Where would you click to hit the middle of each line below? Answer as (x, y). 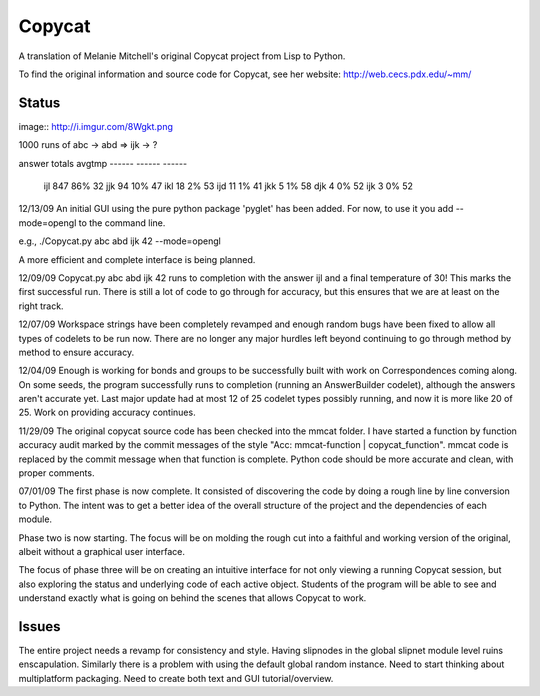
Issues (39, 626)
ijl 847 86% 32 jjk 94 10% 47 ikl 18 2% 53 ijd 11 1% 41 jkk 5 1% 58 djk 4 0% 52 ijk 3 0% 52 (228, 186)
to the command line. (122, 222)
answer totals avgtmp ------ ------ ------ (103, 163)
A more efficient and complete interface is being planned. (137, 259)
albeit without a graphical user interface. (101, 551)
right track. (41, 306)
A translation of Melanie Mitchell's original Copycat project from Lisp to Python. (182, 56)
